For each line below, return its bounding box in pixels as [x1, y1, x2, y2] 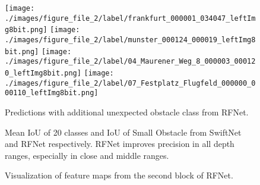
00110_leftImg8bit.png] [5, 89, 99, 98]
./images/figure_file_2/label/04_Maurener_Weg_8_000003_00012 [5, 57, 256, 66]
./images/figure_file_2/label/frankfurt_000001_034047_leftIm [5, 14, 256, 23]
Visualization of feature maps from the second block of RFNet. [5, 169, 233, 181]
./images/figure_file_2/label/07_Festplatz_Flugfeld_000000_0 [5, 79, 256, 87]
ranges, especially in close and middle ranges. [5, 149, 169, 161]
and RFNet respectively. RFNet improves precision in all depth [5, 137, 234, 150]
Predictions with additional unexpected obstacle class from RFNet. [5, 105, 249, 118]
